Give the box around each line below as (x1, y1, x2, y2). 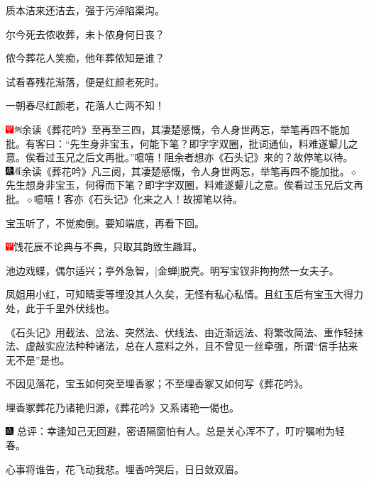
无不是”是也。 (6, 352, 70, 367)
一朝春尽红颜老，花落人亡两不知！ (6, 98, 165, 113)
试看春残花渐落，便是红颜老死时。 (6, 74, 165, 89)
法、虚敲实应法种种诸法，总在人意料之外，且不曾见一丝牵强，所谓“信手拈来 (6, 338, 358, 353)
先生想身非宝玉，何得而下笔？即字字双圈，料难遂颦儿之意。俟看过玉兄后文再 (6, 177, 363, 192)
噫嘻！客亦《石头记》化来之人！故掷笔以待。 (33, 191, 243, 206)
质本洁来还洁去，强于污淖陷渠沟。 (6, 3, 165, 17)
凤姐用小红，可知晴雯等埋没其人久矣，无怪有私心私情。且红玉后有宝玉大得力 (6, 287, 363, 302)
